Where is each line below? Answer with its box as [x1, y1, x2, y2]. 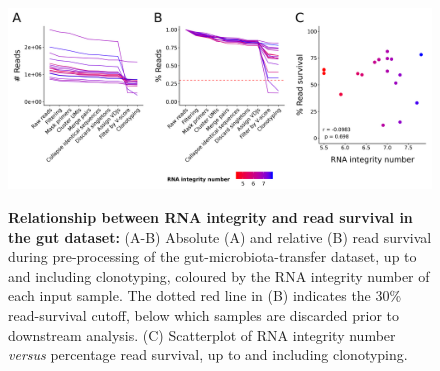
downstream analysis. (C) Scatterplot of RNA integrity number [8, 324, 396, 345]
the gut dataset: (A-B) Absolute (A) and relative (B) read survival [8, 226, 432, 247]
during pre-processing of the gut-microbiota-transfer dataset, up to [8, 246, 417, 267]
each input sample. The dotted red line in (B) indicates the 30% [8, 285, 402, 306]
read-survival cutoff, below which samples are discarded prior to [8, 304, 399, 325]
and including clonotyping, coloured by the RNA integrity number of [8, 265, 430, 286]
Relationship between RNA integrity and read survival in [8, 206, 413, 227]
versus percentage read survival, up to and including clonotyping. [8, 344, 408, 365]
